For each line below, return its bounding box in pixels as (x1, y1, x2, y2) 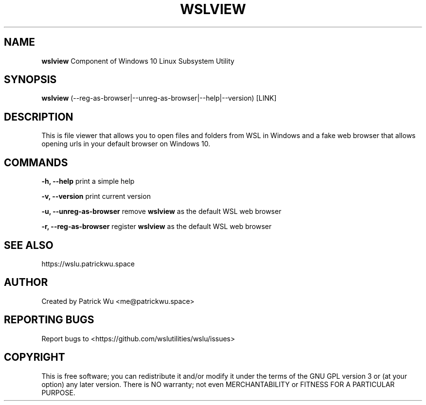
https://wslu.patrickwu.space (41, 259, 135, 268)
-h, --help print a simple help (41, 177, 135, 186)
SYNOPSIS (4, 73, 57, 86)
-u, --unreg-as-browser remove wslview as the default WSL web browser (41, 207, 282, 216)
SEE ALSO (4, 239, 53, 251)
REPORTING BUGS (4, 314, 94, 326)
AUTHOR (4, 276, 48, 289)
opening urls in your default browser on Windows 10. (41, 140, 211, 148)
